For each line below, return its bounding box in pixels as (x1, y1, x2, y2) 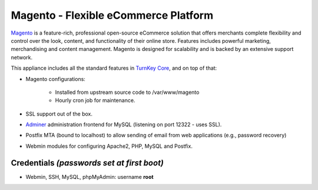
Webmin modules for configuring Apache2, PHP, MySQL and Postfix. (25, 142, 193, 150)
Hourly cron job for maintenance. (55, 97, 135, 104)
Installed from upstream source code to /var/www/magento (55, 89, 200, 96)
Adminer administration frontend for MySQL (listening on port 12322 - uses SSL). (25, 121, 222, 128)
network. (11, 53, 33, 61)
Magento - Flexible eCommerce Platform (11, 9, 214, 22)
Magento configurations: (25, 75, 85, 82)
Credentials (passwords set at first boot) (11, 158, 164, 168)
